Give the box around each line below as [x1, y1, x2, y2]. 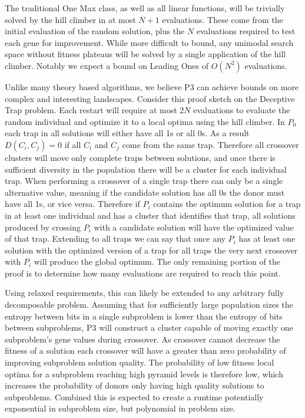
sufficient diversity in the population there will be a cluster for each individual [5, 163, 287, 175]
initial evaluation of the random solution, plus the [5, 25, 185, 37]
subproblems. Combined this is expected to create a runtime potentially [5, 390, 264, 403]
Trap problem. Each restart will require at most [5, 104, 177, 116]
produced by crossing [5, 220, 81, 233]
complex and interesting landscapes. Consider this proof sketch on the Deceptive [5, 92, 295, 104]
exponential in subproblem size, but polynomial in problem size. [5, 402, 236, 414]
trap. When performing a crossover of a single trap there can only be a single [5, 175, 283, 187]
